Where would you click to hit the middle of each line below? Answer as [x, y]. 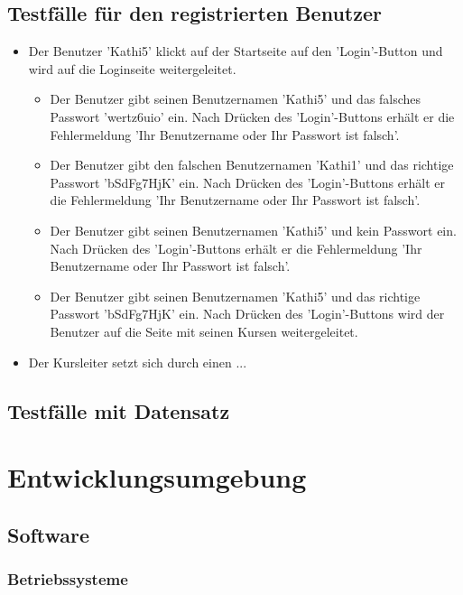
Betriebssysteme [68, 578]
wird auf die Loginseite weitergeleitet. [132, 68]
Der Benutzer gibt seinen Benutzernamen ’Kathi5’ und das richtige [235, 296]
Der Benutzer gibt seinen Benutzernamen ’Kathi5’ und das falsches [236, 99]
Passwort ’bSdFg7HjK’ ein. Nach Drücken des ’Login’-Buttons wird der [247, 314]
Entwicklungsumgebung [157, 477]
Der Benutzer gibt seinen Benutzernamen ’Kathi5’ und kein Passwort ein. [253, 230]
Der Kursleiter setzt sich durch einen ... [138, 362]
